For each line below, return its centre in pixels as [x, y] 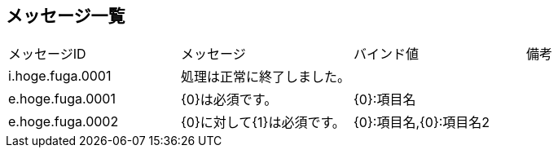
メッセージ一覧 [66, 16]
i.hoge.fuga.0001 [60, 76]
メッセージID [47, 54]
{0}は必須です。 [229, 100]
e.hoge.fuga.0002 [64, 122]
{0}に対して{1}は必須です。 [263, 123]
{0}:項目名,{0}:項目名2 [422, 123]
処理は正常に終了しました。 [266, 77]
